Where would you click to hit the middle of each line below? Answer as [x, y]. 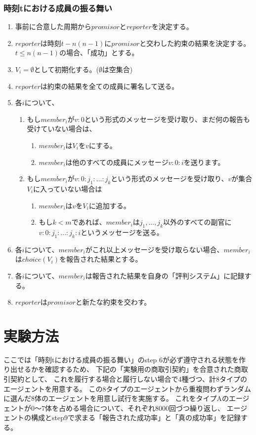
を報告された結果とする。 [101, 259]
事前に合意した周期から [53, 26]
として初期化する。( [66, 69]
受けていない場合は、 [62, 129]
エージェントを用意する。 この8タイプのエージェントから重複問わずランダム [128, 388]
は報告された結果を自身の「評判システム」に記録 [165, 275]
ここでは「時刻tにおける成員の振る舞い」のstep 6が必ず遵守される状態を [121, 359]
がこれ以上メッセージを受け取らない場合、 [154, 249]
